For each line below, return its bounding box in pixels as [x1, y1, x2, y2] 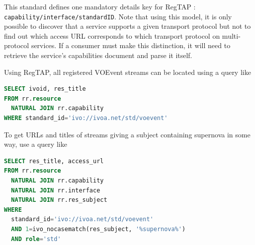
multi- [222, 30, 241, 41]
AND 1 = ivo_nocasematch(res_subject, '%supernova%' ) [11, 225, 186, 233]
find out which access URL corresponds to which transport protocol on [4, 30, 220, 41]
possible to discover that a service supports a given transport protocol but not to [4, 21, 251, 31]
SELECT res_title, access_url [4, 157, 104, 165]
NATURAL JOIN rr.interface [11, 186, 100, 194]
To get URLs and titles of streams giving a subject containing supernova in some [4, 129, 251, 139]
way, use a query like [4, 139, 67, 149]
